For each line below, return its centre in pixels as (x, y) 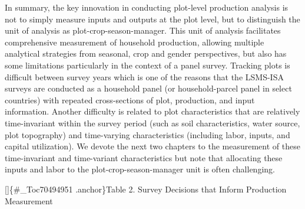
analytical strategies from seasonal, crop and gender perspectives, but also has (146, 53)
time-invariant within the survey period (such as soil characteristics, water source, (152, 123)
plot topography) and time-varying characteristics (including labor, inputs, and (147, 134)
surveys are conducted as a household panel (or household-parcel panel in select (148, 88)
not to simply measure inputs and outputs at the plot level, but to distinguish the (152, 19)
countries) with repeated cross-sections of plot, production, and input (130, 99)
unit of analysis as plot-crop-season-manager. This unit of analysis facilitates (143, 30)
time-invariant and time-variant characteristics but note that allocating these (144, 157)
